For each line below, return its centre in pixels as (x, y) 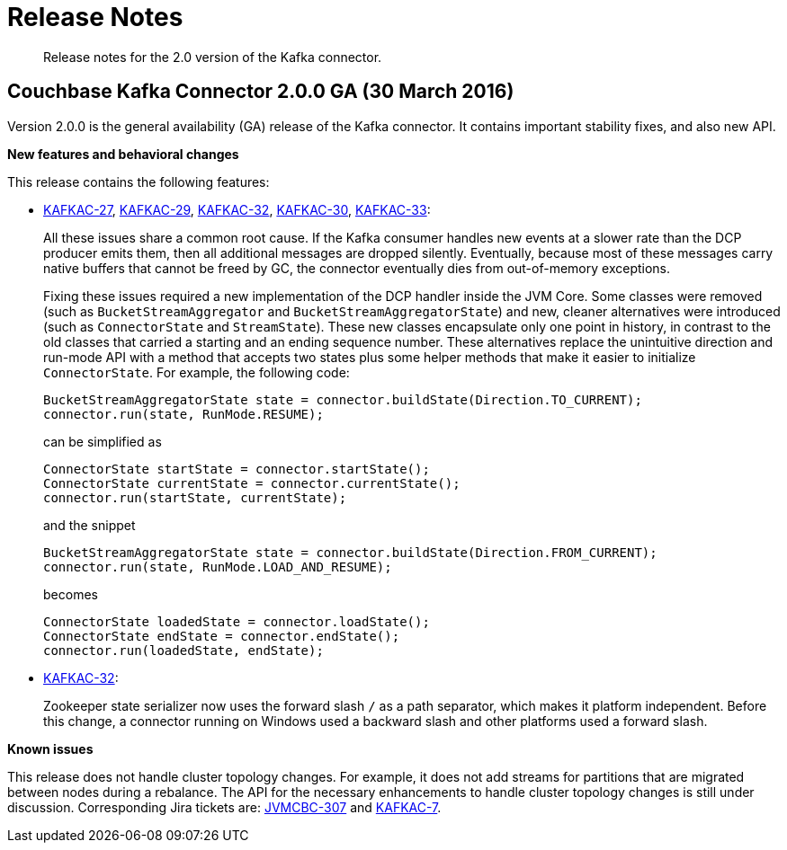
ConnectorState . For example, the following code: (197, 372)
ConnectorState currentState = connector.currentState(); (252, 483)
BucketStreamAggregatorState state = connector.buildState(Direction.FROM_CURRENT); (350, 552)
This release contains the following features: (139, 182)
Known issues (50, 748)
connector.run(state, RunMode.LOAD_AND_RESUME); (218, 567)
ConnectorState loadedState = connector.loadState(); (237, 621)
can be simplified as (103, 441)
